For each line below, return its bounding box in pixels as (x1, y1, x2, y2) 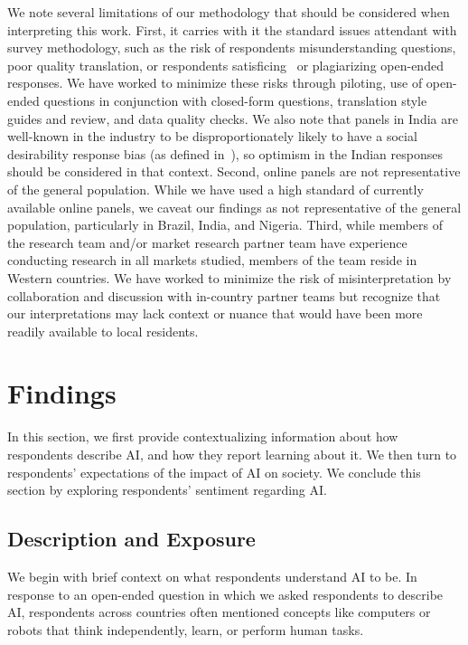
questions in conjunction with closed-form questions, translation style (43, 90, 427, 109)
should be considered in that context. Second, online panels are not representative (7, 162, 461, 181)
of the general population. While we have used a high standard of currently (7, 179, 424, 198)
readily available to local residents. (7, 321, 199, 340)
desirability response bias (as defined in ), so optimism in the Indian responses (7, 144, 443, 163)
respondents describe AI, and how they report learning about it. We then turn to (7, 445, 457, 463)
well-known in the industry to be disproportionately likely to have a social (7, 127, 417, 146)
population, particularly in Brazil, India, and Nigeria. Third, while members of (7, 215, 444, 234)
